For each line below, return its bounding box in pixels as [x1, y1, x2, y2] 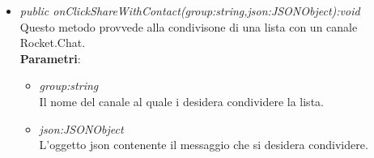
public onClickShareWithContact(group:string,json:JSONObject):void [19, 2, 360, 19]
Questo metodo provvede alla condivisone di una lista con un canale [19, 18, 358, 35]
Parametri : [19, 49, 81, 66]
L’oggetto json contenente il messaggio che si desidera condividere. [39, 136, 368, 153]
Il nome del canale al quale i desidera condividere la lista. [39, 92, 324, 109]
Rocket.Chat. [19, 34, 86, 51]
